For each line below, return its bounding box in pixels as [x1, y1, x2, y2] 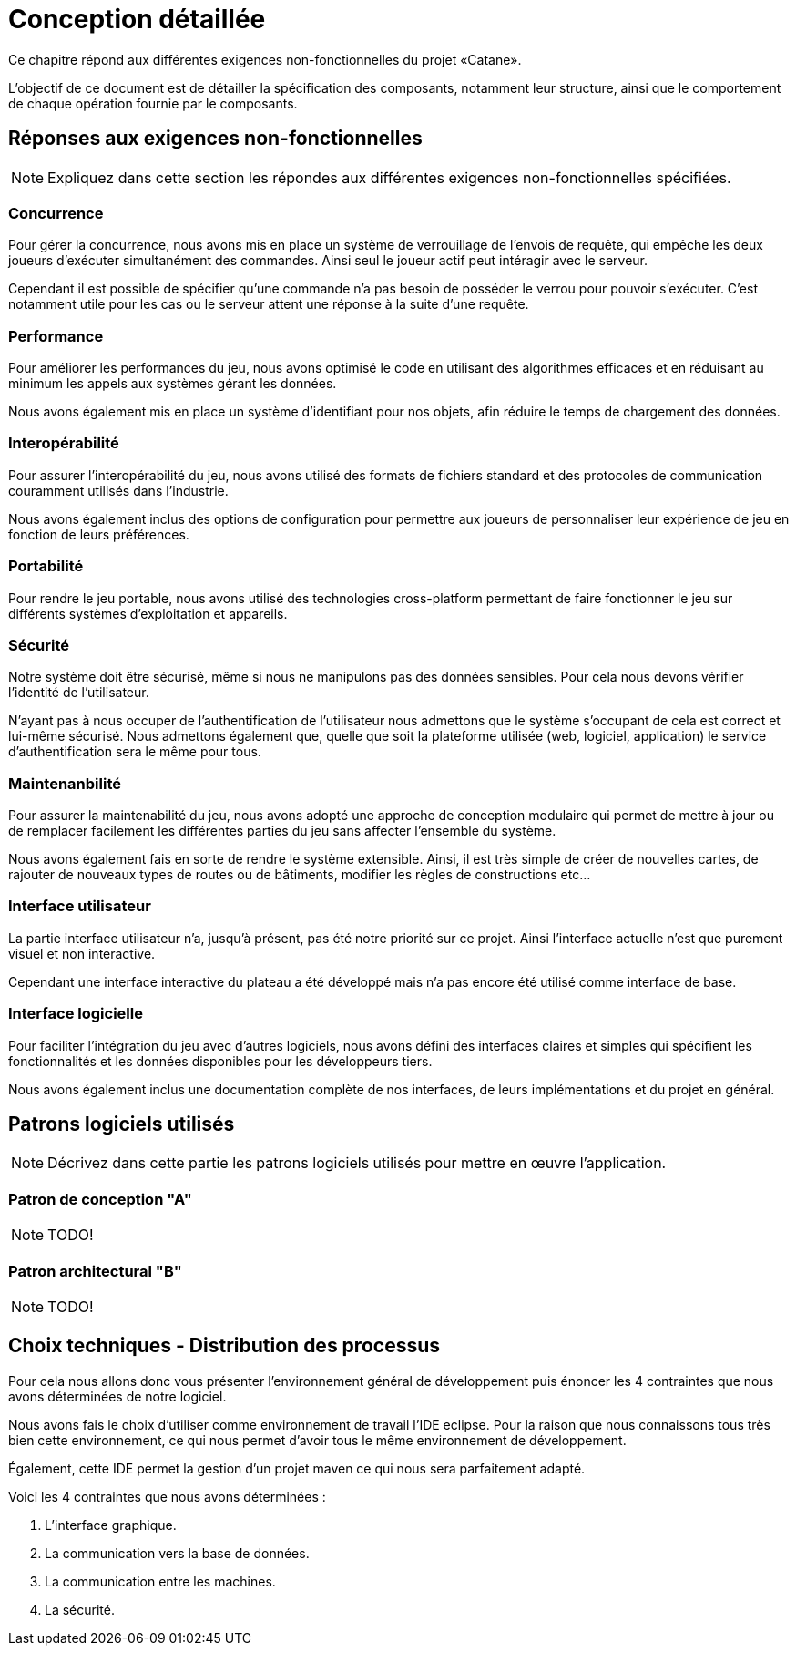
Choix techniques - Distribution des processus [8, 1334, 440, 1358]
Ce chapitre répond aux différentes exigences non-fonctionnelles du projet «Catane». [8, 51, 522, 67]
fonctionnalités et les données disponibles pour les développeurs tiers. [8, 1052, 433, 1069]
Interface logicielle [8, 1004, 143, 1023]
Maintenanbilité [8, 774, 121, 793]
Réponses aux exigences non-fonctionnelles [8, 127, 423, 150]
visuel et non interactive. [8, 945, 156, 961]
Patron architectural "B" [8, 1261, 182, 1280]
